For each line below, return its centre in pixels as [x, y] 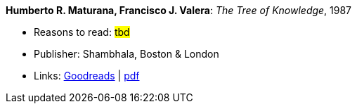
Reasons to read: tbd [82, 32]
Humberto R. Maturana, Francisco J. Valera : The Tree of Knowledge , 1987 [179, 10]
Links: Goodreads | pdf [87, 76]
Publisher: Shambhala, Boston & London [126, 54]
